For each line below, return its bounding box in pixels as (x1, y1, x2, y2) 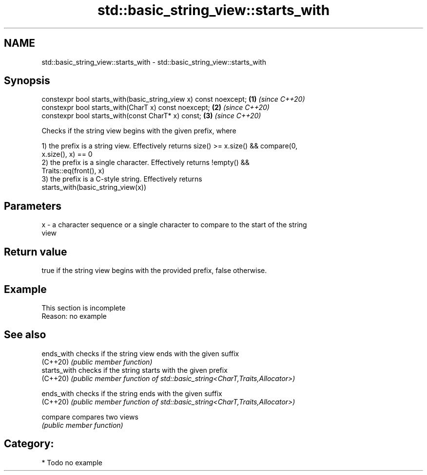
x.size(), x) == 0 (41, 150, 93, 159)
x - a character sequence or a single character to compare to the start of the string (41, 220, 307, 229)
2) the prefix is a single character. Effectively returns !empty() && (41, 158, 250, 167)
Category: (4, 438, 54, 450)
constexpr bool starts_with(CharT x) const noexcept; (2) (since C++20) (41, 103, 270, 112)
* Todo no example (41, 458, 102, 467)
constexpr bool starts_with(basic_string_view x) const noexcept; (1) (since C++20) (41, 95, 305, 104)
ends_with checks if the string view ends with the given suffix (41, 349, 239, 358)
